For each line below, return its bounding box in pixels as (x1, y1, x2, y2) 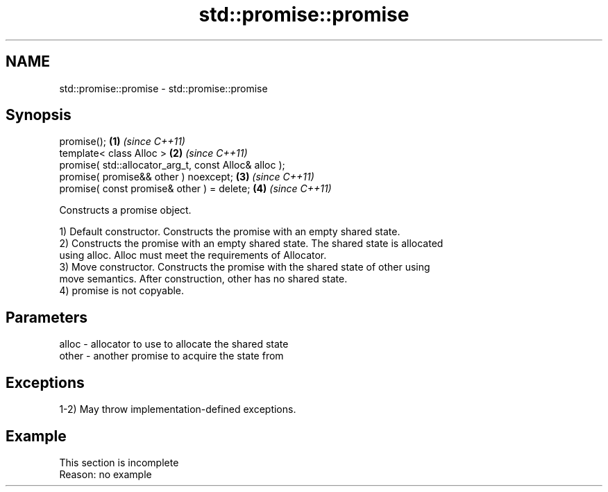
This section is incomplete (59, 456, 179, 468)
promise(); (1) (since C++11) (59, 135, 185, 148)
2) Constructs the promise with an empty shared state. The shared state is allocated (59, 237, 444, 250)
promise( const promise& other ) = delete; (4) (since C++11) (59, 183, 332, 195)
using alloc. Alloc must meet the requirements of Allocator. (59, 249, 327, 262)
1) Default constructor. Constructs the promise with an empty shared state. (59, 226, 400, 238)
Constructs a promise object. (59, 204, 192, 217)
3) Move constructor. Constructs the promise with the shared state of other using (59, 261, 430, 273)
